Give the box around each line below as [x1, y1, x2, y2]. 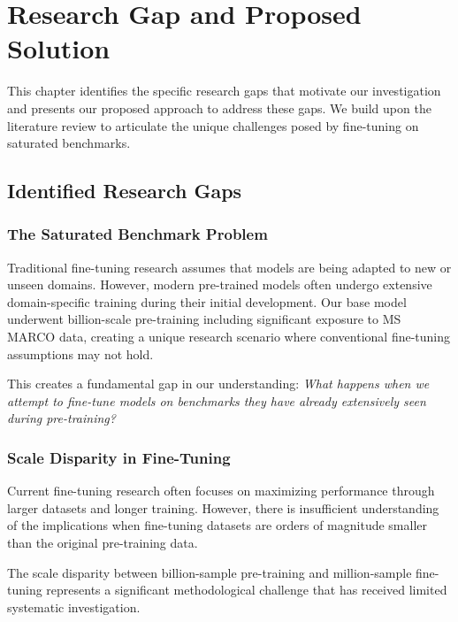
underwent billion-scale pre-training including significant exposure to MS [7, 310, 401, 328]
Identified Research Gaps [7, 177, 242, 204]
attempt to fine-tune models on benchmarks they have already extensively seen [7, 391, 426, 410]
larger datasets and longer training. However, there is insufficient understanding [7, 498, 439, 517]
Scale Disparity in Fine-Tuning [7, 446, 231, 468]
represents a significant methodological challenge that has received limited [46, 580, 447, 599]
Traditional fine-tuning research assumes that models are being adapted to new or [7, 257, 452, 276]
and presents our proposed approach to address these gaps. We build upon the [7, 98, 431, 117]
